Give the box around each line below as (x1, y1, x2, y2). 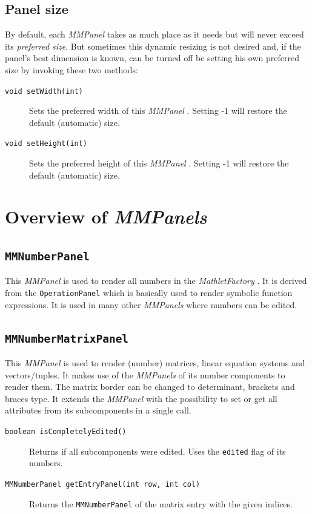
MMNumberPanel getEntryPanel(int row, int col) (5, 479, 201, 489)
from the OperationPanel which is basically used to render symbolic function (5, 286, 293, 299)
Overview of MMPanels (5, 204, 207, 229)
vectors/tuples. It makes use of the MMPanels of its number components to (5, 368, 285, 381)
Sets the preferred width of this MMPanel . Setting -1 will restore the (29, 104, 287, 117)
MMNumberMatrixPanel (5, 332, 129, 345)
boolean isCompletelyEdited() (5, 427, 127, 437)
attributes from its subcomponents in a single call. (5, 404, 191, 417)
